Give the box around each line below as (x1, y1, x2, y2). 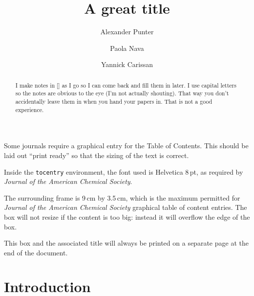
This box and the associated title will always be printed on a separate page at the (4, 238, 249, 248)
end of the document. (4, 247, 68, 257)
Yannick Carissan (101, 59, 153, 69)
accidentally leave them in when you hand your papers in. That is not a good (15, 97, 212, 106)
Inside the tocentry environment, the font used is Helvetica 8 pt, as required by (4, 166, 243, 177)
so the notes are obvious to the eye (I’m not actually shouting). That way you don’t (15, 89, 229, 97)
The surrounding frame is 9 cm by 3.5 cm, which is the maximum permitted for (4, 192, 240, 203)
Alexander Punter (100, 26, 154, 37)
